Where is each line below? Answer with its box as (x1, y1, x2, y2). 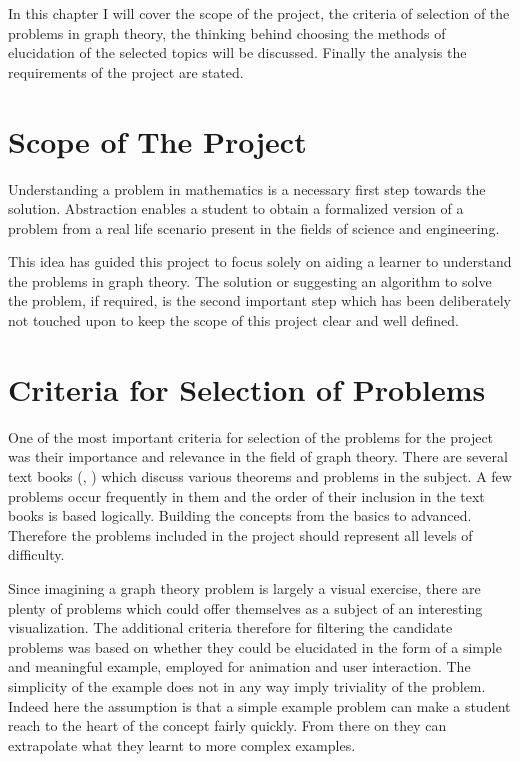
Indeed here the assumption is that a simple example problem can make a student (8, 695, 511, 716)
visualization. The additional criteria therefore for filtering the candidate (8, 617, 453, 638)
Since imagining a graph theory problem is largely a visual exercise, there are (8, 577, 481, 598)
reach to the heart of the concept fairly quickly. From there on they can (8, 715, 447, 736)
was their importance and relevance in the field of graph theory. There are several (8, 446, 508, 467)
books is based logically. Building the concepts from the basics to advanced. (8, 505, 472, 526)
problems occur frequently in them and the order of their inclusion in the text (8, 485, 485, 506)
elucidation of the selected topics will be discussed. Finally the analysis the (8, 42, 467, 63)
